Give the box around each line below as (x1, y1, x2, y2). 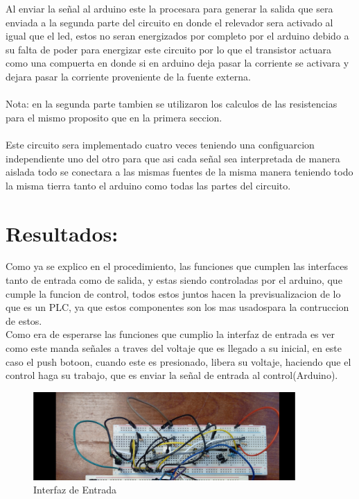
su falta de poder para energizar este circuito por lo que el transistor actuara (6, 42, 332, 56)
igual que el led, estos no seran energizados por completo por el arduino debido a (6, 28, 349, 43)
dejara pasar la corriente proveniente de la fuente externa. (6, 69, 251, 83)
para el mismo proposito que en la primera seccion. (6, 110, 222, 124)
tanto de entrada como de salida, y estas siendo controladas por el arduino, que (6, 273, 342, 287)
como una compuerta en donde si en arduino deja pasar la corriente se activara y (6, 56, 349, 70)
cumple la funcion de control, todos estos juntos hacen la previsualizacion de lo (6, 286, 341, 301)
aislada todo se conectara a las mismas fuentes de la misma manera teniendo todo (6, 164, 353, 179)
